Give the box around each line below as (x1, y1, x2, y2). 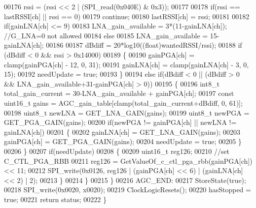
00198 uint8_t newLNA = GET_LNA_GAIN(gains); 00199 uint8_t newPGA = (4, 107, 250, 118)
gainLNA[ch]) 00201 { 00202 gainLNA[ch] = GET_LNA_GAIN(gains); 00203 (4, 126, 241, 137)
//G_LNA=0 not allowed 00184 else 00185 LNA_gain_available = (4, 30, 208, 40)
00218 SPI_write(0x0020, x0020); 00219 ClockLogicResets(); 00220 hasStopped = (4, 184, 251, 195)
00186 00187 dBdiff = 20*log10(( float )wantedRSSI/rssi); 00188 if (46, 40, 242, 50)
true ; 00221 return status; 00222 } (4, 194, 107, 204)
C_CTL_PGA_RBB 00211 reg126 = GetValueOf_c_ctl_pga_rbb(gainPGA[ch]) (4, 155, 253, 166)
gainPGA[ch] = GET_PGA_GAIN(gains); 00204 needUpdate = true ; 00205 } (4, 136, 242, 147)
